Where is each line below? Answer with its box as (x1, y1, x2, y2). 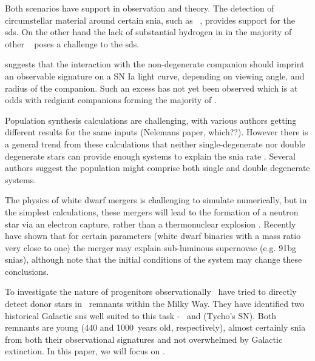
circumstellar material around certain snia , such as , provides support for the (5, 13, 295, 26)
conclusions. (5, 265, 49, 277)
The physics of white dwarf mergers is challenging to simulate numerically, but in (5, 194, 307, 206)
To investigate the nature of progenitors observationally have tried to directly (5, 285, 297, 298)
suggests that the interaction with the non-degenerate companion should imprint (5, 58, 305, 70)
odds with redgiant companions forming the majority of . (5, 93, 217, 106)
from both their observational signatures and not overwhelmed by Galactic (5, 332, 283, 345)
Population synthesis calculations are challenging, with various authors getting (5, 113, 297, 126)
